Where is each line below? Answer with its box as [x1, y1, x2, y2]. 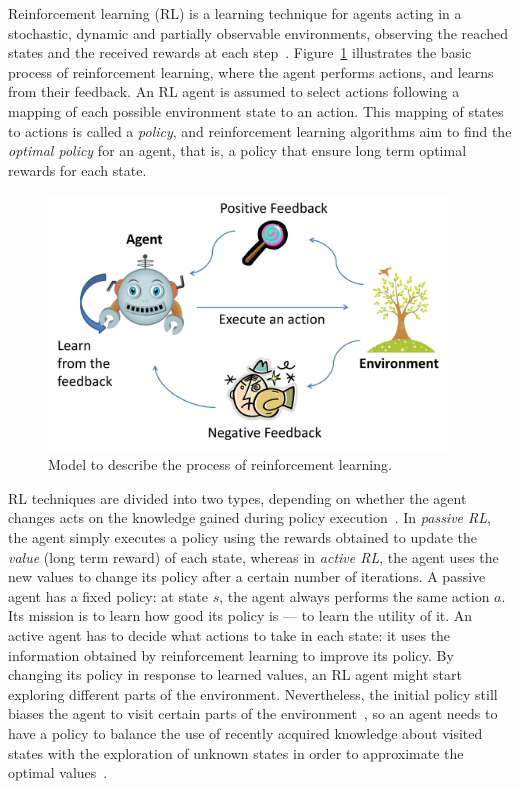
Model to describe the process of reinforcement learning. [48, 454, 392, 475]
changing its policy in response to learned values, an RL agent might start [8, 664, 462, 685]
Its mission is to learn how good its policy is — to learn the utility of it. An [8, 605, 473, 626]
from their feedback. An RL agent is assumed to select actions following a [8, 81, 460, 102]
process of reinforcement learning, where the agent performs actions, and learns [8, 61, 494, 82]
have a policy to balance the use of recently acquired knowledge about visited [8, 722, 483, 743]
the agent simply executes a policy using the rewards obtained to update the [8, 526, 477, 547]
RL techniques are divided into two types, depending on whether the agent [8, 487, 467, 508]
